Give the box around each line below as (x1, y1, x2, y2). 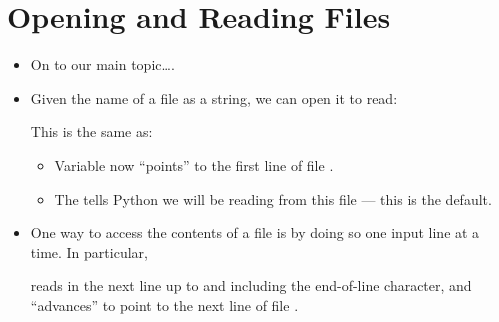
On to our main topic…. (30, 54, 175, 75)
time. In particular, (30, 241, 148, 262)
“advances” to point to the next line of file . (30, 294, 299, 315)
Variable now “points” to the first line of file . (54, 154, 334, 175)
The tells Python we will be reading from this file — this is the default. (54, 188, 492, 209)
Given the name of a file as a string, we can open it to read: (30, 87, 398, 108)
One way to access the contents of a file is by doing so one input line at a (30, 222, 480, 243)
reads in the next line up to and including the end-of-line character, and (30, 275, 472, 296)
